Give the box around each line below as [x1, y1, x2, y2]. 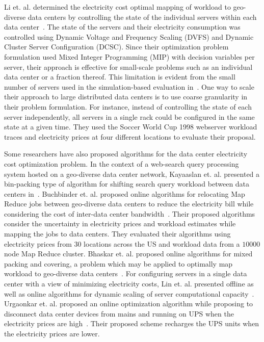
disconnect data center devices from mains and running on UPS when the [4, 308, 234, 319]
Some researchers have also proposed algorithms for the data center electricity [4, 148, 248, 159]
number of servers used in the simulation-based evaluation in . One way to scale [4, 81, 254, 92]
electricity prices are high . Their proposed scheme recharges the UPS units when [4, 318, 259, 329]
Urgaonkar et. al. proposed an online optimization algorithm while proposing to [4, 298, 253, 309]
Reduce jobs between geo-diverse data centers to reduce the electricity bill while [4, 198, 254, 209]
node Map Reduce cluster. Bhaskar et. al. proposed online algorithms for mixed [4, 248, 253, 259]
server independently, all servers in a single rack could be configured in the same [4, 111, 255, 122]
